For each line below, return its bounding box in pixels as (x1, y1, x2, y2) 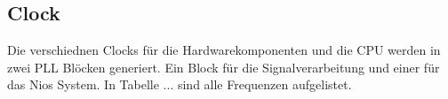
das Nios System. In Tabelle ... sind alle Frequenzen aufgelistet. (7, 75, 352, 94)
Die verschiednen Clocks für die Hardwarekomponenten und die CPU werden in (7, 41, 441, 59)
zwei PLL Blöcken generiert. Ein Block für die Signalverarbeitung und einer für (7, 57, 440, 76)
